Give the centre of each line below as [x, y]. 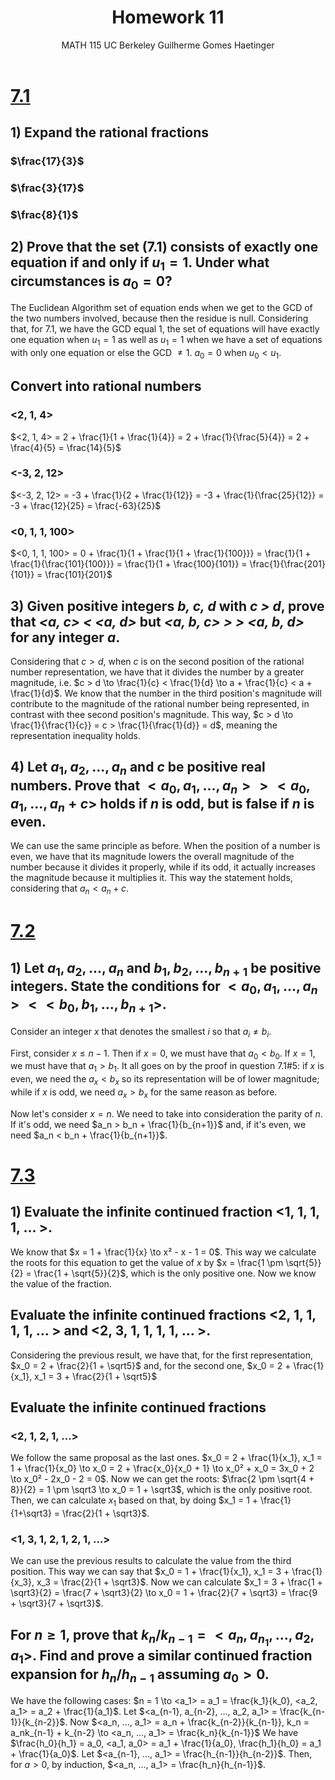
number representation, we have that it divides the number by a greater [157, 672]
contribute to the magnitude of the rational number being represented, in [160, 703]
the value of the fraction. [61, 1283]
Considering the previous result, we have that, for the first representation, [161, 1355]
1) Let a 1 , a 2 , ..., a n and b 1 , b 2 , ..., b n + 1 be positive [166, 969]
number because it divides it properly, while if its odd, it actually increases [163, 867]
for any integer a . [65, 637]
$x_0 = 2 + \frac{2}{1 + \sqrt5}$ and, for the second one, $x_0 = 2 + [151, 1365]
